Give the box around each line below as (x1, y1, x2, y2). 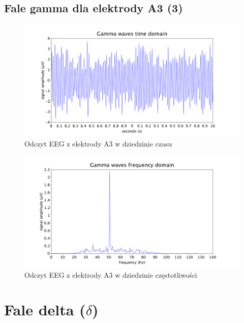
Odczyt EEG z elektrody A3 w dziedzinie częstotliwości (24, 269, 197, 280)
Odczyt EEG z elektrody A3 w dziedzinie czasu (24, 138, 172, 149)
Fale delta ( (4, 299, 86, 320)
